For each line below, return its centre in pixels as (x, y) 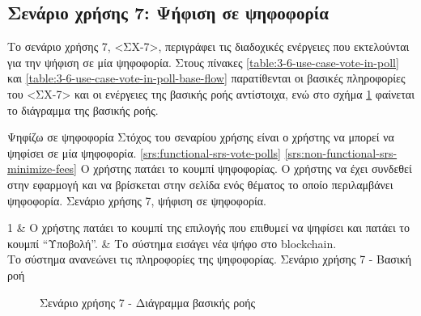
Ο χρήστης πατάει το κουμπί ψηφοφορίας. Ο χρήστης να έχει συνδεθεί (246, 169)
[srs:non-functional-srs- (341, 152)
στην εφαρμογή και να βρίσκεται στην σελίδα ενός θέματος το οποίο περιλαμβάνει (200, 184)
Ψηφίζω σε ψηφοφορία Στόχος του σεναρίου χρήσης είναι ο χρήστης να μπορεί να (201, 137)
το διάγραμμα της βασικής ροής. (83, 110)
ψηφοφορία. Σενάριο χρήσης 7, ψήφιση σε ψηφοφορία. (137, 200)
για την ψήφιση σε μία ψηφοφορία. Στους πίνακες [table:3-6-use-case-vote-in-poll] (203, 62)
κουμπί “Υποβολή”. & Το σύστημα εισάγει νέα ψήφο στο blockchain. (172, 243)
